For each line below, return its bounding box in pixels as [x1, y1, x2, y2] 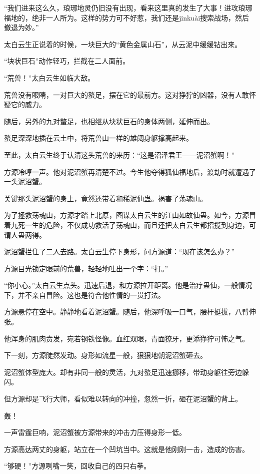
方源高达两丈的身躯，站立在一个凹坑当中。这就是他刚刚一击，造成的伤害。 [4, 443, 249, 454]
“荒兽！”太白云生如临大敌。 [4, 72, 95, 83]
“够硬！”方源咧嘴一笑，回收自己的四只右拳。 [4, 460, 151, 471]
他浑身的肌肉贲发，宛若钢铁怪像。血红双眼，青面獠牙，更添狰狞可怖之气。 [4, 333, 249, 343]
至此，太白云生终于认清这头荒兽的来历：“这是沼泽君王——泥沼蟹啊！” [4, 149, 235, 160]
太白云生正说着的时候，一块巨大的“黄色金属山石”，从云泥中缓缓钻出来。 [4, 39, 242, 49]
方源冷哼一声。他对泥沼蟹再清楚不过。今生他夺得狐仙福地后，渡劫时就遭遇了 [4, 166, 256, 177]
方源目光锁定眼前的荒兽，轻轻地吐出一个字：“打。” [4, 263, 168, 273]
